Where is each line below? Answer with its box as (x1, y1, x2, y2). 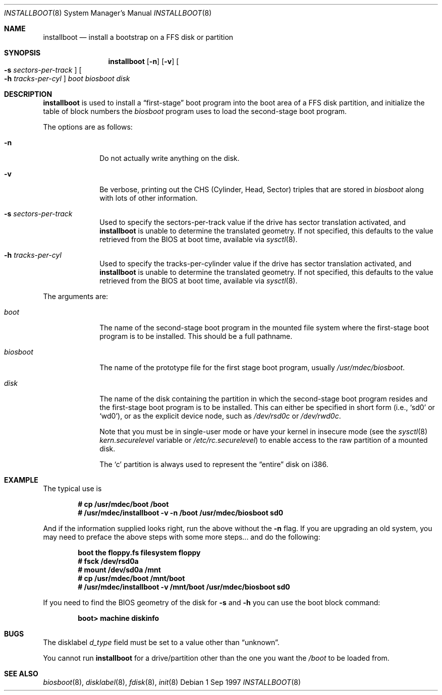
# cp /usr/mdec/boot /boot (78, 500, 169, 508)
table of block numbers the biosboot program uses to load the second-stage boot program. (43, 107, 347, 115)
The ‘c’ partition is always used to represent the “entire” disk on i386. (99, 460, 328, 469)
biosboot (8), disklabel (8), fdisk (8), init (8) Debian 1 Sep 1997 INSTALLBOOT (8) (43, 678, 301, 686)
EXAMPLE (4, 476, 38, 484)
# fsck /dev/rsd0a (78, 557, 139, 565)
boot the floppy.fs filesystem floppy (78, 548, 201, 557)
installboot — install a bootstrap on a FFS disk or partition (43, 33, 234, 41)
